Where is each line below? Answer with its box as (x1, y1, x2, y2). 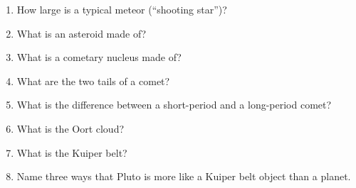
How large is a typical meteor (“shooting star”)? (16, 2, 227, 16)
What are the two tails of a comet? (16, 73, 170, 88)
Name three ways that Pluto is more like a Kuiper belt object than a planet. (16, 169, 351, 184)
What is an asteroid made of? (16, 26, 147, 40)
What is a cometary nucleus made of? (16, 50, 182, 65)
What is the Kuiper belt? (16, 145, 127, 160)
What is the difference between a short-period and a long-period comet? (16, 97, 332, 112)
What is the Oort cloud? (16, 121, 125, 136)
